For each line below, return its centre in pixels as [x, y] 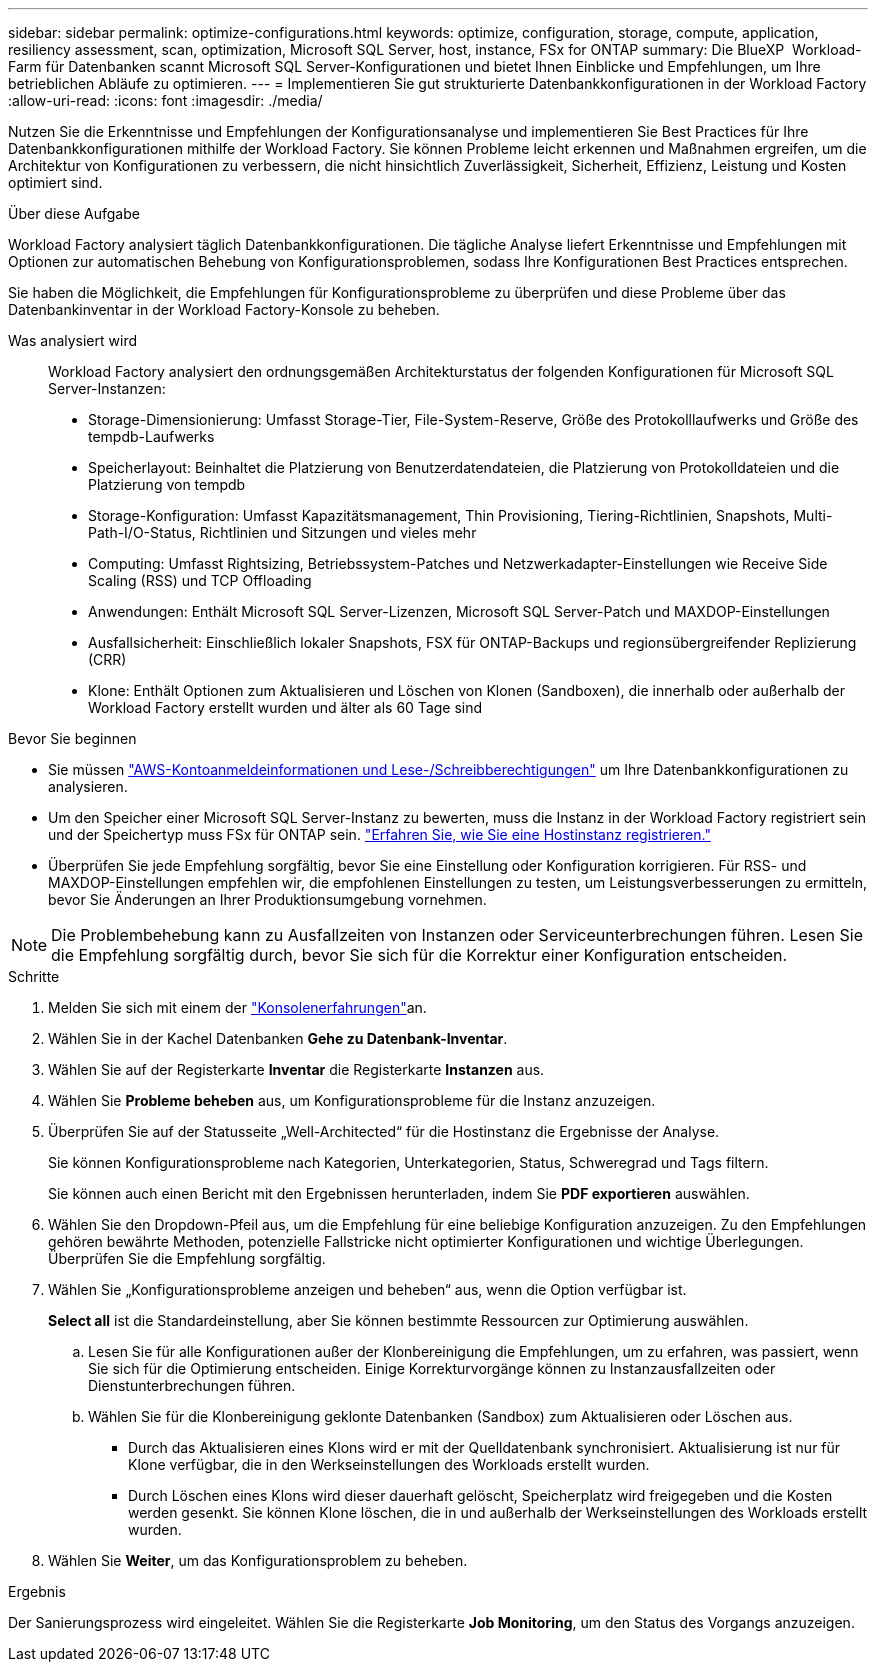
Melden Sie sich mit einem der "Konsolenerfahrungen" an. [237, 1007]
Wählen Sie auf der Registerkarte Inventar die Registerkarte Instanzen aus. [296, 1069]
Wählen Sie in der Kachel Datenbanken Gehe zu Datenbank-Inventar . [278, 1038]
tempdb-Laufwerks [151, 436]
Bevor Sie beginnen [72, 738]
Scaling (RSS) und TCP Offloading [200, 580]
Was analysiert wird [73, 340]
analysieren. [88, 786]
